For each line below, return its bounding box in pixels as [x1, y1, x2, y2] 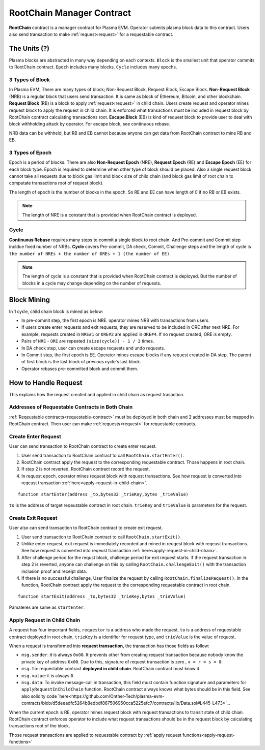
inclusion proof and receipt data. [21, 568, 87, 574]
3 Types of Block [9, 76, 50, 83]
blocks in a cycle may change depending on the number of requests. [22, 280, 161, 286]
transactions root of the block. [9, 723, 71, 729]
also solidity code [21, 693, 57, 699]
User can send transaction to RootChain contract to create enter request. [9, 443, 157, 449]
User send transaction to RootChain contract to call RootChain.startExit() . [21, 534, 182, 540]
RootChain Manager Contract [9, 7, 131, 18]
